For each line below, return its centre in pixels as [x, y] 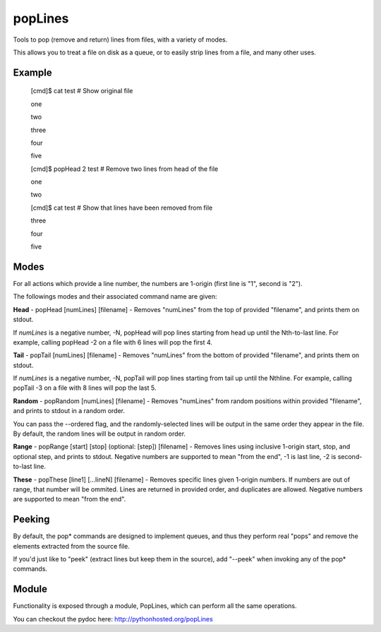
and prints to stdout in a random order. [69, 411]
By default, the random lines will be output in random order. [99, 434]
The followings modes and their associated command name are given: [115, 297]
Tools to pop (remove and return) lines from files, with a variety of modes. [120, 40]
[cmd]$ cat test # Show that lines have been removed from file [122, 208]
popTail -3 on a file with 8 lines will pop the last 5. [85, 388]
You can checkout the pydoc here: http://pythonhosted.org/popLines [113, 619]
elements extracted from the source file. [71, 546]
